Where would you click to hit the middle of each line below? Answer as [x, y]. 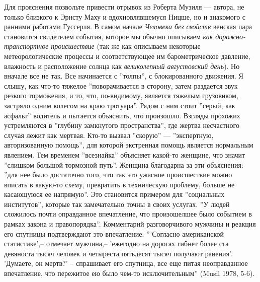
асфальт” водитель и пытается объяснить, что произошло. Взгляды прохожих [122, 115]
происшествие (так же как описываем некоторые [126, 46]
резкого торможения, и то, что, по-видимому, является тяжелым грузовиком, [121, 95]
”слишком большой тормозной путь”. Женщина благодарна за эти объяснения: [124, 164]
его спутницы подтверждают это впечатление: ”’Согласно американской [114, 233]
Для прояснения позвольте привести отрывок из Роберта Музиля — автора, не [124, 7]
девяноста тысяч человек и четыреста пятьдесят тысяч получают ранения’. [118, 253]
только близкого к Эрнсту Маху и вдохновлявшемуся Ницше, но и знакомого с [125, 16]
